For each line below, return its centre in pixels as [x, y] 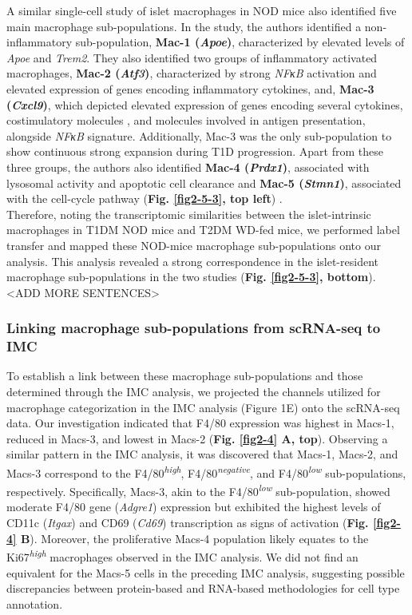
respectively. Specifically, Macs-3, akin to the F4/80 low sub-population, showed [198, 490]
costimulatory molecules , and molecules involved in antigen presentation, [186, 120]
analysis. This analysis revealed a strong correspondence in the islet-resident [192, 261]
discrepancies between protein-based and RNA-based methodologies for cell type [203, 588]
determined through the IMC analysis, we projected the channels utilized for [194, 392]
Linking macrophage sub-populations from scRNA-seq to [194, 328]
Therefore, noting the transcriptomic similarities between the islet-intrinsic [189, 214]
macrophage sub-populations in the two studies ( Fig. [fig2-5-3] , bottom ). [191, 277]
